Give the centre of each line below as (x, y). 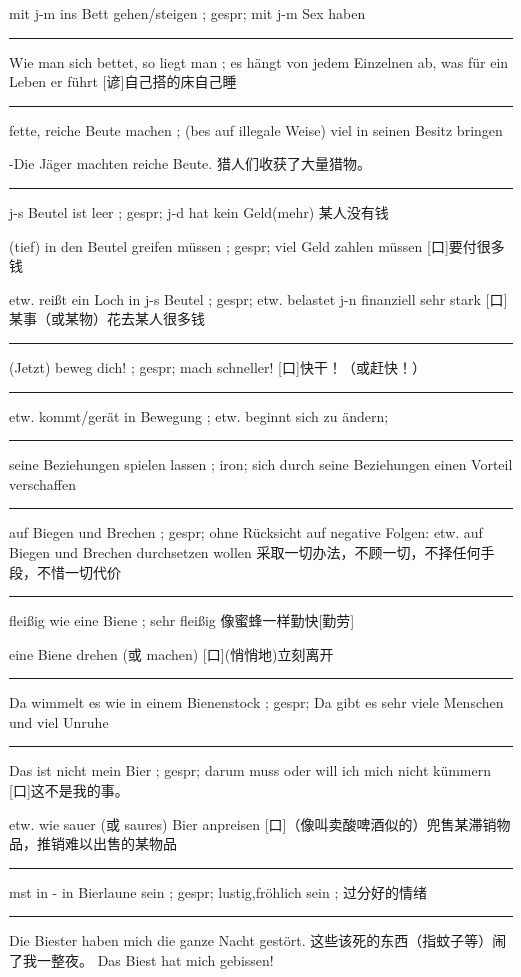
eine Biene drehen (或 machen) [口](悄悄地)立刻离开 (171, 653)
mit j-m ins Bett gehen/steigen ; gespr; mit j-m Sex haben (187, 13)
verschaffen (42, 483)
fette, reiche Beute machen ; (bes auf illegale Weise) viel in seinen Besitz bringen (256, 129)
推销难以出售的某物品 (106, 843)
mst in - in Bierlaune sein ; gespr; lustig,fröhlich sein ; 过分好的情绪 (218, 891)
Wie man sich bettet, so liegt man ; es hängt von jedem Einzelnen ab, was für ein (259, 61)
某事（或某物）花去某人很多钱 (107, 318)
